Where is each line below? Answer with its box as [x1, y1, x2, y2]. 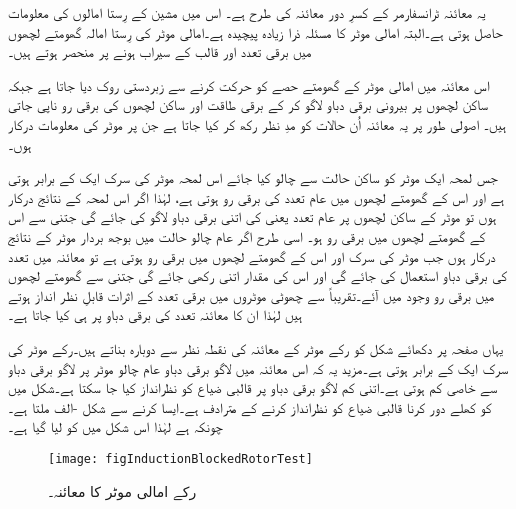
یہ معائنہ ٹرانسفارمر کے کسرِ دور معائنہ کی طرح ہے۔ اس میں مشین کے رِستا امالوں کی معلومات [8, 2, 486, 22]
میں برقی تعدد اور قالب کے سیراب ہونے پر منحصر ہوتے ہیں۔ [8, 41, 312, 62]
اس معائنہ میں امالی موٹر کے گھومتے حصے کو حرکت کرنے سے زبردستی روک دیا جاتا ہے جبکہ [8, 74, 490, 95]
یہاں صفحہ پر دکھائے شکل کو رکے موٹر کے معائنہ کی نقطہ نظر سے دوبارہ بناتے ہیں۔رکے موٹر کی [8, 337, 504, 358]
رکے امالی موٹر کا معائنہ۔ [48, 480, 197, 501]
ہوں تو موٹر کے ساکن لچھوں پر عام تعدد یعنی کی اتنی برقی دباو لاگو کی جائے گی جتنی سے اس [8, 206, 497, 227]
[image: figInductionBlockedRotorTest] [48, 451, 313, 466]
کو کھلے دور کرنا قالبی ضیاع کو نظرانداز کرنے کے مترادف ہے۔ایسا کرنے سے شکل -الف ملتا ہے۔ [8, 396, 492, 417]
